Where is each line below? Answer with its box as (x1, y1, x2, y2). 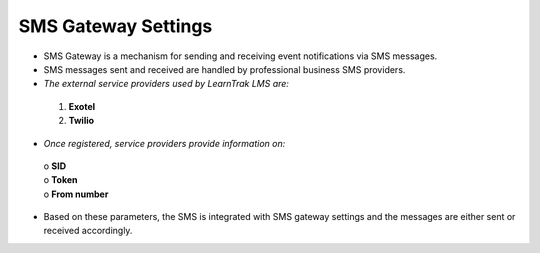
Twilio (68, 115, 95, 127)
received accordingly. (43, 225, 133, 237)
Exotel (68, 100, 96, 112)
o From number (43, 188, 109, 200)
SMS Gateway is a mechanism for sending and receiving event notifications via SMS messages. (43, 50, 438, 62)
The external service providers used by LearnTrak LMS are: (43, 78, 290, 90)
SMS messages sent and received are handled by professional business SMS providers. (43, 63, 406, 75)
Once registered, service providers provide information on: (43, 137, 286, 149)
